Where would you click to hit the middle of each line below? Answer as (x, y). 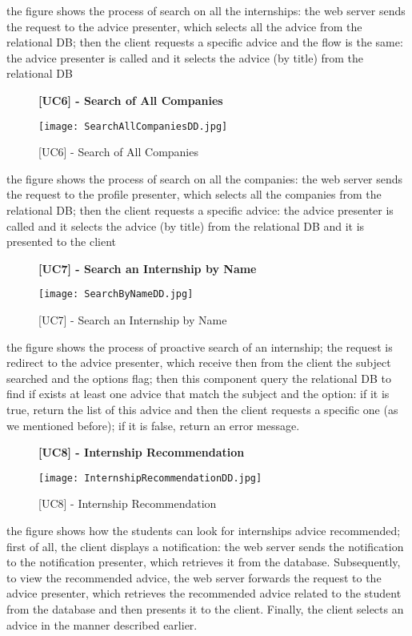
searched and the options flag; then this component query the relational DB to (199, 378)
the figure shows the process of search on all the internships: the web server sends (206, 10)
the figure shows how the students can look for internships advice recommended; (204, 531)
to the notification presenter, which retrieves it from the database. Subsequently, (204, 562)
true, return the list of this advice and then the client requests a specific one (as (202, 409)
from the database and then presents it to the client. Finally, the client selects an (205, 609)
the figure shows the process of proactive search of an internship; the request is (200, 346)
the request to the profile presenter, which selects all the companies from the (194, 194)
